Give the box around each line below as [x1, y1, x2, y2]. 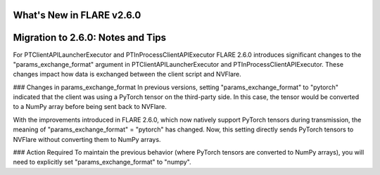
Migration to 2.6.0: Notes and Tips [13, 32, 167, 44]
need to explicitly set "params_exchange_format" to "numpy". [13, 158, 191, 167]
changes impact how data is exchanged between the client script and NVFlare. [13, 70, 242, 79]
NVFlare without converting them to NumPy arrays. [13, 135, 161, 143]
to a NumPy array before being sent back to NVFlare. [13, 103, 167, 111]
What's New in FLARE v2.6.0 [13, 9, 141, 21]
